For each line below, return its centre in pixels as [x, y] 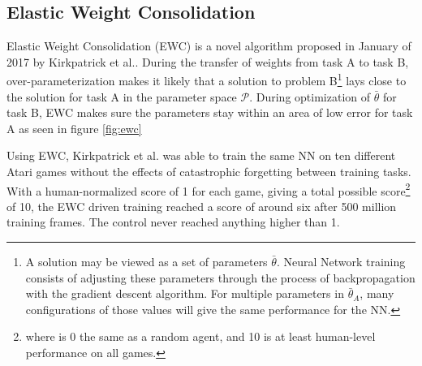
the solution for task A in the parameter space [122, 96]
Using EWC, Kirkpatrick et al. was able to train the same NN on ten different [201, 155]
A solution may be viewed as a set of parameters [146, 262]
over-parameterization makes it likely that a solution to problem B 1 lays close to [207, 80]
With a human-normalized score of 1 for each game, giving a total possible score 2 [209, 189]
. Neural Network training [341, 262]
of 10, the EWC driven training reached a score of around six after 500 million [202, 206]
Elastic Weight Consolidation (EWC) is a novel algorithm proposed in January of [209, 46]
